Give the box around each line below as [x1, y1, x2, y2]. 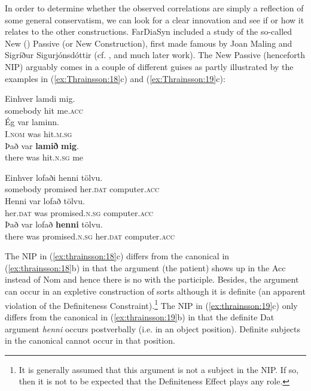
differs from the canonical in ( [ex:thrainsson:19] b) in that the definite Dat [5, 310, 275, 323]
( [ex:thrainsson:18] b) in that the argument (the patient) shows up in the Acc [5, 261, 286, 274]
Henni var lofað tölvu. [5, 194, 85, 207]
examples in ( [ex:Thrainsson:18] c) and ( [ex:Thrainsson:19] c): [5, 72, 225, 84]
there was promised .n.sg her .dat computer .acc [5, 229, 175, 242]
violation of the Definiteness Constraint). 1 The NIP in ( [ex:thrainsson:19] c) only [5, 297, 298, 311]
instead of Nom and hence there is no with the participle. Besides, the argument [5, 273, 299, 286]
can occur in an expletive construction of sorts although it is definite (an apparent [5, 285, 306, 298]
